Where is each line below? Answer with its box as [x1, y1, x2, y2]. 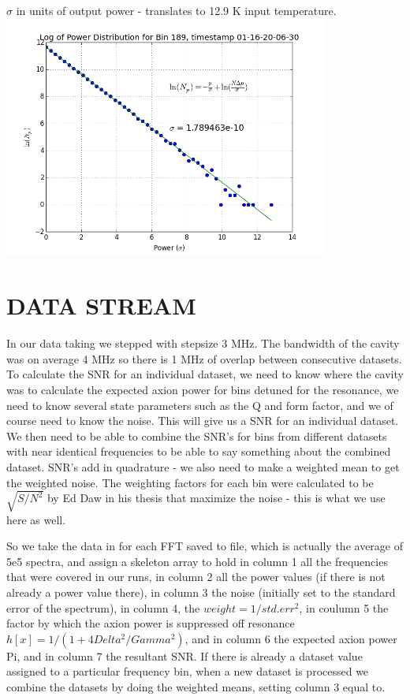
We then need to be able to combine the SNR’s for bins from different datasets [6, 427, 387, 444]
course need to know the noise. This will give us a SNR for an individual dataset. [6, 412, 399, 429]
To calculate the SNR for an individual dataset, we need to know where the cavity [6, 366, 404, 382]
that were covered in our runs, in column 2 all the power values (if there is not [6, 568, 386, 585]
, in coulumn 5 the [299, 599, 389, 616]
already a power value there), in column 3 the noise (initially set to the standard [6, 584, 396, 601]
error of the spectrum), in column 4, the [6, 599, 200, 616]
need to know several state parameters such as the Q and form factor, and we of [6, 397, 393, 413]
